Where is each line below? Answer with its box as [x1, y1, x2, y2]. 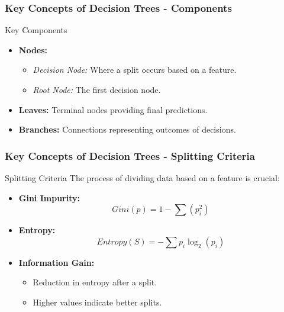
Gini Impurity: [18, 191, 80, 204]
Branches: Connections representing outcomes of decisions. [18, 123, 236, 136]
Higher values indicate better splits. [33, 295, 162, 308]
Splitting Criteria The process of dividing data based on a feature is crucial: [5, 172, 280, 184]
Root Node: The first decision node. [33, 83, 161, 95]
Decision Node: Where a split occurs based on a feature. [33, 63, 237, 76]
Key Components [5, 24, 67, 36]
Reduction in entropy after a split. [33, 276, 157, 288]
